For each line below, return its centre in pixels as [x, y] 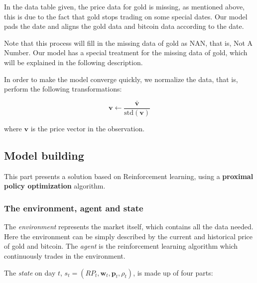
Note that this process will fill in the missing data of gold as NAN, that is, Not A [128, 43]
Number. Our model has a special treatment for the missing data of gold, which [126, 52]
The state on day [30, 272]
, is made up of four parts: [173, 272]
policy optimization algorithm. [55, 186]
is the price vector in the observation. [88, 129]
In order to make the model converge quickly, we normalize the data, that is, [121, 79]
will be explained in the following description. [73, 62]
